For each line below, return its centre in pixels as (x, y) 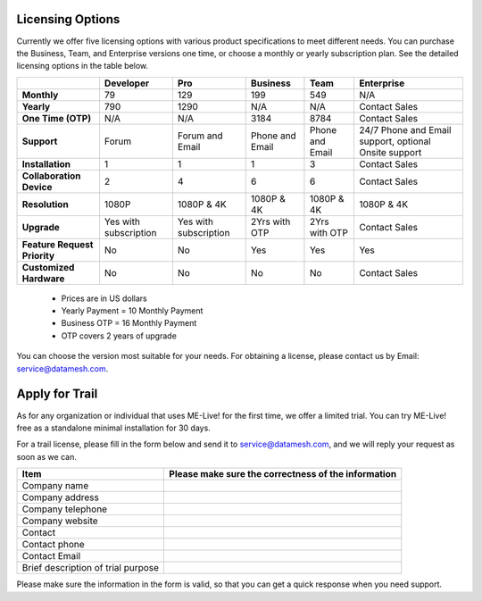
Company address (61, 497)
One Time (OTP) (57, 118)
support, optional (395, 141)
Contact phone (53, 545)
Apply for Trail (57, 394)
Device (37, 187)
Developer (127, 83)
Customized (48, 267)
